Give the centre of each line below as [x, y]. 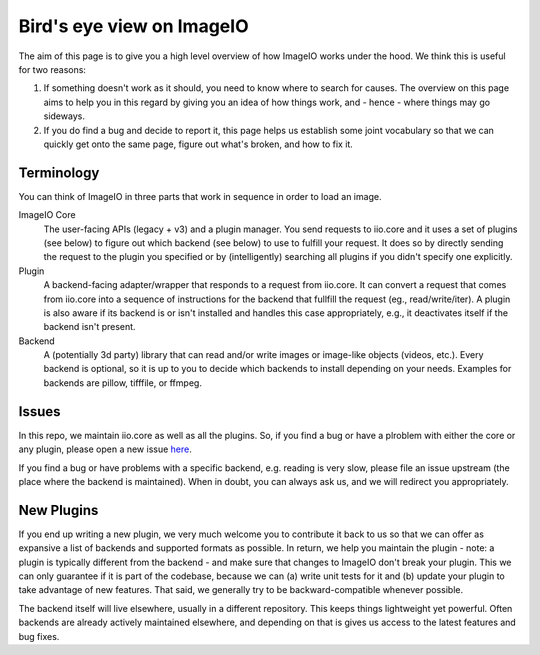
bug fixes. [39, 636]
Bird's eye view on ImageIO [133, 26]
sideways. [64, 116]
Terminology [59, 172]
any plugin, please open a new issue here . [105, 449]
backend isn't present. [89, 327]
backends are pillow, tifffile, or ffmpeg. [122, 382]
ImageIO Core [47, 215]
